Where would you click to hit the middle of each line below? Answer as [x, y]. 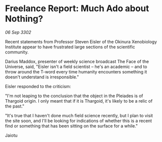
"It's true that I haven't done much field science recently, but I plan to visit [79, 115]
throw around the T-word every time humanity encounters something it [76, 71]
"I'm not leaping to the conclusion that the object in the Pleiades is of [74, 96]
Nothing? [24, 19]
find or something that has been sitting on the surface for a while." [72, 126]
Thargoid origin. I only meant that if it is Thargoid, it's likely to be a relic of [79, 101]
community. [17, 52]
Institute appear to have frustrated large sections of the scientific [70, 47]
